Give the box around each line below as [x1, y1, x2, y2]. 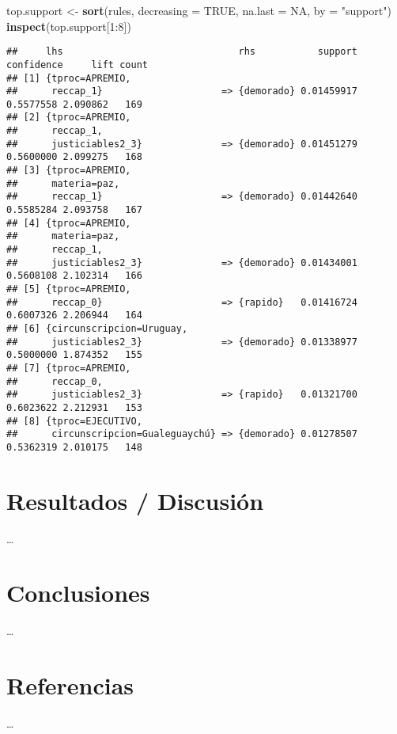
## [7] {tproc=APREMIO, [6, 362, 131, 374]
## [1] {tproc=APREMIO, [6, 72, 131, 84]
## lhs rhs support [6, 46, 357, 58]
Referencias [6, 669, 134, 702]
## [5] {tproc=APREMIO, [6, 283, 131, 295]
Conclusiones [6, 576, 150, 609]
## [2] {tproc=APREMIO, [6, 112, 131, 124]
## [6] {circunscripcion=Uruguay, [6, 322, 188, 334]
